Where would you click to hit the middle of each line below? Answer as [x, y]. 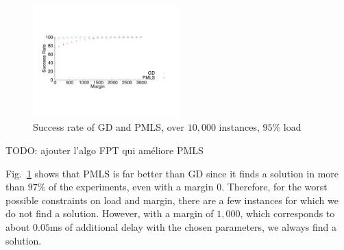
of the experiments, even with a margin [131, 187]
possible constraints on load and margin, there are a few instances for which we [172, 200]
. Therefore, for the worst [274, 187]
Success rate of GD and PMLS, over [109, 127]
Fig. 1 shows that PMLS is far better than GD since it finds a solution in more [172, 173]
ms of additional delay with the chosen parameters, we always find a [193, 226]
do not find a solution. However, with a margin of [110, 213]
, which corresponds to [287, 213]
